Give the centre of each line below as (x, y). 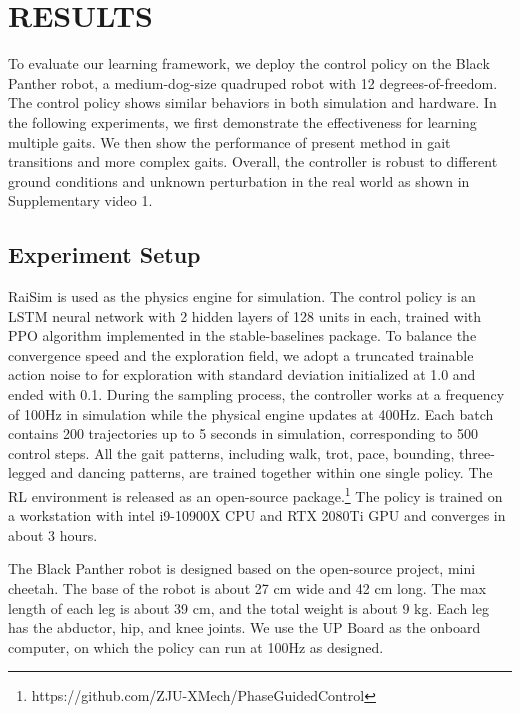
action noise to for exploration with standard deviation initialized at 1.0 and (242, 374)
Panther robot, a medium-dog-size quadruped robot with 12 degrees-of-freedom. (253, 82)
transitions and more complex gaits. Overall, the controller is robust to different (253, 161)
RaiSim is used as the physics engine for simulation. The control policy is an (242, 296)
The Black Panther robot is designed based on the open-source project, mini (242, 568)
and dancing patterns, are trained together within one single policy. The (271, 472)
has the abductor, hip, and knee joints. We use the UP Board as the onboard (244, 627)
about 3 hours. (53, 534)
